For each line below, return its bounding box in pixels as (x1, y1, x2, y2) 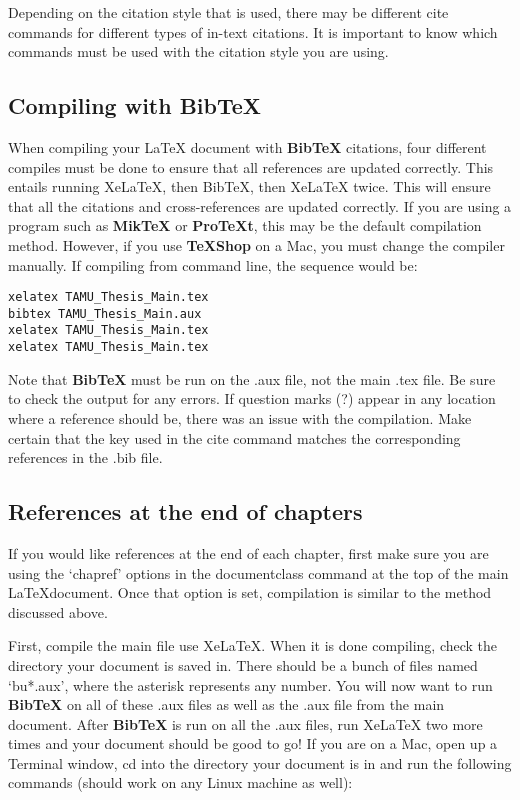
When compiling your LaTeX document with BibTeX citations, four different (8, 136, 487, 157)
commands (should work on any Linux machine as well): (8, 772, 353, 793)
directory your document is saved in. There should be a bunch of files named (8, 654, 478, 675)
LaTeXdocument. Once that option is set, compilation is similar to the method (8, 582, 492, 603)
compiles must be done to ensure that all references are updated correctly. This (8, 156, 494, 177)
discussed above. (8, 601, 108, 622)
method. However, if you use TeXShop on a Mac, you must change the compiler (8, 234, 505, 255)
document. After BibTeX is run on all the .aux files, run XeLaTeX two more (8, 713, 483, 734)
